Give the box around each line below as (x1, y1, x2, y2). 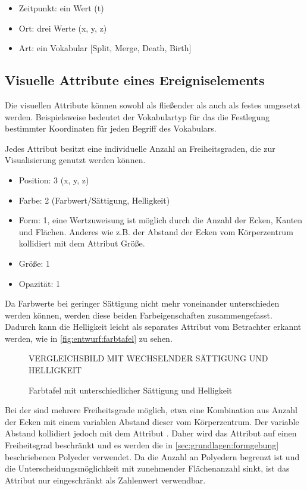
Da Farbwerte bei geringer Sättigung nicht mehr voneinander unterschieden (5, 297, 280, 310)
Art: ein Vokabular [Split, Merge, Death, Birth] (18, 42, 192, 54)
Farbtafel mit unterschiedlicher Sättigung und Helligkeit (29, 383, 233, 396)
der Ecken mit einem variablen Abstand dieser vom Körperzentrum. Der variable (5, 415, 299, 427)
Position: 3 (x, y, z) (18, 173, 89, 186)
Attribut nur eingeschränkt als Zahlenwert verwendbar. (5, 473, 206, 486)
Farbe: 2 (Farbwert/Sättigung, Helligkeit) (18, 193, 170, 206)
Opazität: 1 (18, 277, 61, 289)
